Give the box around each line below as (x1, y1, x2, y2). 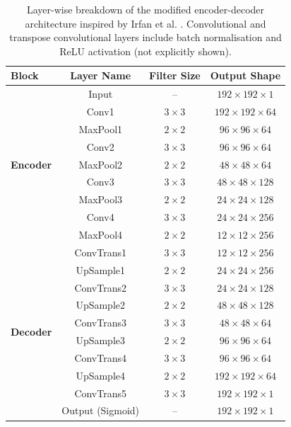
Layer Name (70, 68, 131, 83)
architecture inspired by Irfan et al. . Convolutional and (25, 16, 266, 30)
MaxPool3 (78, 192, 123, 207)
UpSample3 (76, 333, 126, 348)
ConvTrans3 (74, 315, 127, 330)
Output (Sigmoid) (61, 403, 140, 418)
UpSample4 (76, 368, 126, 382)
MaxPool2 (78, 156, 123, 171)
